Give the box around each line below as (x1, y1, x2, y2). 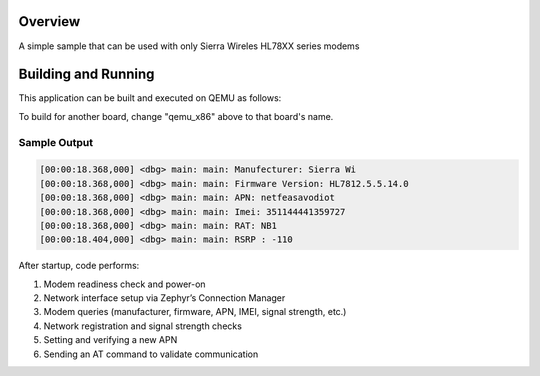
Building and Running (18, 66, 155, 83)
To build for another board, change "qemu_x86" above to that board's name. (18, 110, 334, 122)
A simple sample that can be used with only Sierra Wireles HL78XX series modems (18, 40, 360, 52)
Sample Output (18, 135, 94, 149)
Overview (18, 13, 81, 30)
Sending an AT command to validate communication (43, 348, 259, 360)
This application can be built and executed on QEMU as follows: (18, 92, 282, 104)
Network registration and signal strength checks (43, 320, 242, 332)
